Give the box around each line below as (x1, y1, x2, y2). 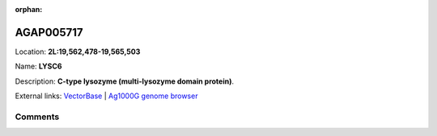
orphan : (15, 5, 43, 14)
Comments (15, 111, 60, 122)
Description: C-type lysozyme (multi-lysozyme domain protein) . (15, 76, 235, 86)
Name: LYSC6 (15, 61, 62, 72)
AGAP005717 (15, 25, 84, 39)
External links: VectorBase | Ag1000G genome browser (15, 91, 198, 101)
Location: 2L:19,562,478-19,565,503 (15, 47, 141, 56)
